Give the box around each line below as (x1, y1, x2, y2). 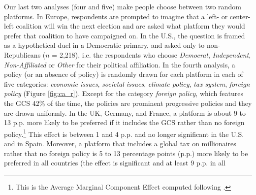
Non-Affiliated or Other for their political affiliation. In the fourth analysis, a (4, 59, 235, 69)
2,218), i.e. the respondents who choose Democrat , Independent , (59, 49, 251, 60)
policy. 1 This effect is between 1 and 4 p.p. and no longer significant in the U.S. (4, 127, 244, 139)
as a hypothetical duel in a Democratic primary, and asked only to (4, 40, 205, 50)
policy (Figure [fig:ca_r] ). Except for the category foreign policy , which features (4, 88, 243, 98)
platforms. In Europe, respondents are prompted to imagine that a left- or (4, 11, 228, 21)
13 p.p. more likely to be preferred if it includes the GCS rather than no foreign (4, 117, 245, 128)
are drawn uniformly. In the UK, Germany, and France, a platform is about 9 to (4, 107, 246, 118)
